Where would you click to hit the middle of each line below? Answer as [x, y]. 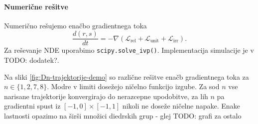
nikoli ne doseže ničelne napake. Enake [181, 106]
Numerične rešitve [36, 6]
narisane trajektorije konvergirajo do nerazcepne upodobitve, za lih [106, 96]
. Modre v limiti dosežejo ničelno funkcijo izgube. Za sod [133, 86]
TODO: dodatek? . [32, 60]
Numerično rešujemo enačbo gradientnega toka [75, 25]
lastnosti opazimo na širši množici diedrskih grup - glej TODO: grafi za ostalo [123, 116]
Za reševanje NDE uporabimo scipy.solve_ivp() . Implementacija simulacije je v [129, 50]
